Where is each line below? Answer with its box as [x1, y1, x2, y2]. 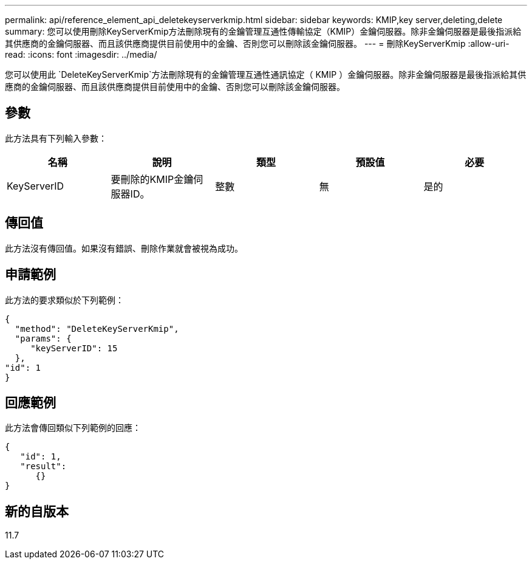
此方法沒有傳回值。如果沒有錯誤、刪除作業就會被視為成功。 [5, 242, 243, 253]
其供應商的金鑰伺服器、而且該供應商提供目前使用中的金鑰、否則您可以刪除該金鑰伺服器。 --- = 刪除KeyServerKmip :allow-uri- [5, 38, 510, 49]
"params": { [15, 333, 72, 343]
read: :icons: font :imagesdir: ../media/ [5, 49, 157, 60]
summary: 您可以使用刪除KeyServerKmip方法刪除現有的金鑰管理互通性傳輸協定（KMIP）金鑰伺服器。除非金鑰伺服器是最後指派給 [5, 26, 522, 36]
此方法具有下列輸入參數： [5, 132, 107, 143]
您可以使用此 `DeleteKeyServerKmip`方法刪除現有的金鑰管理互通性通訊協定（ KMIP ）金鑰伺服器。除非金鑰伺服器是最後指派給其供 [5, 69, 527, 80]
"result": [20, 461, 67, 472]
